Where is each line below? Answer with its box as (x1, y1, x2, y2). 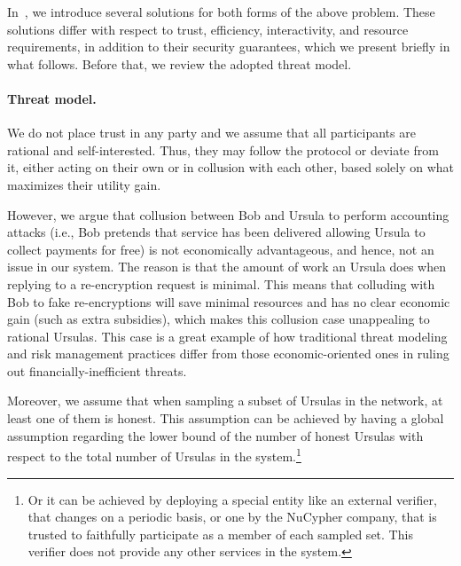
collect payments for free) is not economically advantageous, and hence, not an (7, 240, 434, 258)
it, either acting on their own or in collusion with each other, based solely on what (7, 158, 454, 177)
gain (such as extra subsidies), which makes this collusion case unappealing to (7, 310, 430, 328)
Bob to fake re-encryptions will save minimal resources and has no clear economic (7, 292, 450, 311)
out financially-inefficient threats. (7, 361, 187, 380)
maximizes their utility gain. (7, 175, 161, 193)
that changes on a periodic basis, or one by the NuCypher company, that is (27, 507, 437, 526)
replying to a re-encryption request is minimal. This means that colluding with (7, 274, 435, 293)
